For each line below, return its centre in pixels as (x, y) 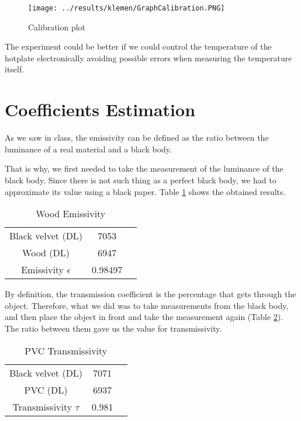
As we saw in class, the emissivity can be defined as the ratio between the (137, 138)
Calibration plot (57, 27)
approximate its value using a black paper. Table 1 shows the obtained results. (145, 191)
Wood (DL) (46, 253)
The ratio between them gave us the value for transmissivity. (113, 328)
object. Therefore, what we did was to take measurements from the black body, (147, 305)
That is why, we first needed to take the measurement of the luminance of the (144, 168)
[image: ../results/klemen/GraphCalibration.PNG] (127, 8)
